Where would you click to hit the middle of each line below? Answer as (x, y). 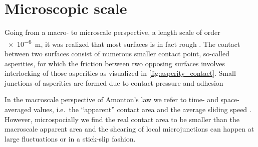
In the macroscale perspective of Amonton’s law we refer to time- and (111, 99)
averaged (18, 109)
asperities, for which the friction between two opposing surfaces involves (115, 63)
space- (230, 99)
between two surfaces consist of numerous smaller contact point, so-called (117, 53)
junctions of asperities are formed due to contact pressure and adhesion (114, 82)
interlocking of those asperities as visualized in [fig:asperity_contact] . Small (120, 73)
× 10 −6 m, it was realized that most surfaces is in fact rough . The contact (124, 43)
